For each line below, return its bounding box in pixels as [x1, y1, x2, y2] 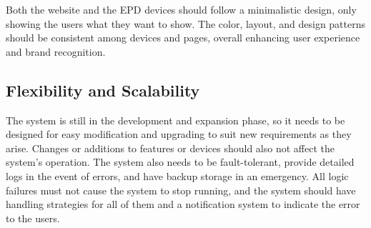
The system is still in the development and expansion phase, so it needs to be [6, 112, 345, 127]
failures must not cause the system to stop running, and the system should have [6, 182, 356, 197]
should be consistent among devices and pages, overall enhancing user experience [6, 30, 360, 45]
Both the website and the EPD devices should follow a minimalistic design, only [6, 2, 357, 16]
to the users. [6, 210, 60, 225]
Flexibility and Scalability [6, 79, 200, 101]
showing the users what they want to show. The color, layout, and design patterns [6, 16, 366, 31]
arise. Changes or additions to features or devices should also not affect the [6, 140, 335, 155]
